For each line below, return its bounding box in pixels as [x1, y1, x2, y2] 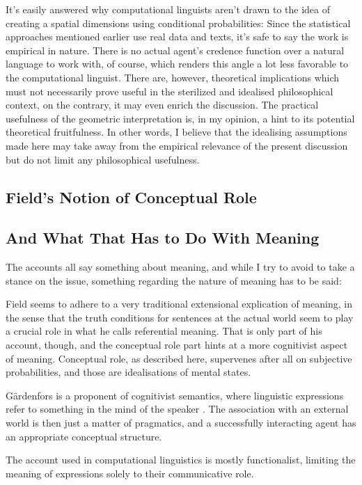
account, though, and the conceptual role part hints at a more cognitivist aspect [6, 337, 348, 352]
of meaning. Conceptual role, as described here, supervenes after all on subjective [6, 351, 352, 365]
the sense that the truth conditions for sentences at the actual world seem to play [6, 310, 354, 324]
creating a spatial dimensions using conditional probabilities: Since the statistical [6, 15, 351, 30]
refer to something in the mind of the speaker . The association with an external [6, 401, 349, 416]
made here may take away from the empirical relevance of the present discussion [6, 138, 348, 152]
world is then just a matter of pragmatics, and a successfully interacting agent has [6, 415, 356, 430]
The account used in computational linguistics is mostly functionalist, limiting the [6, 452, 356, 467]
